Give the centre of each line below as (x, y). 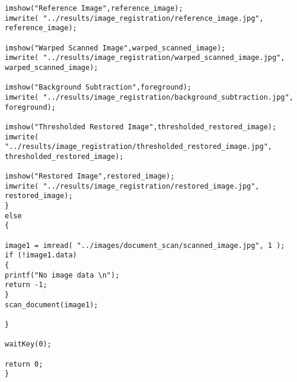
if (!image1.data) (41, 255)
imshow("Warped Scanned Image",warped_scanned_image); (115, 48)
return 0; (24, 364)
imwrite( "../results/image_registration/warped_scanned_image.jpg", (145, 58)
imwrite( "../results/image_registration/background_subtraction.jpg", (149, 97)
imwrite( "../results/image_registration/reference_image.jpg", (134, 18)
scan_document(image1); (52, 305)
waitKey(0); (28, 344)
